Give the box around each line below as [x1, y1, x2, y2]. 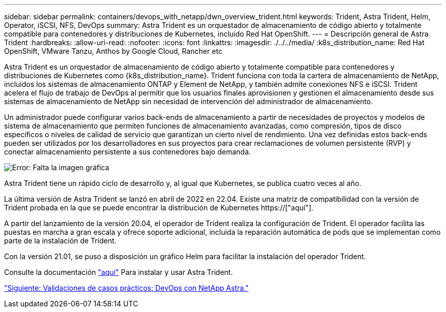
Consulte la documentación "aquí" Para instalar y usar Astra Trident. [4, 268, 233, 276]
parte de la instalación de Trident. [4, 236, 117, 245]
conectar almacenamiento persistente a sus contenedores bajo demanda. [4, 147, 251, 156]
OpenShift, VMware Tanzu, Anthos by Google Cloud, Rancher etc [4, 47, 222, 55]
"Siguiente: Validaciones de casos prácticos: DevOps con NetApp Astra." [4, 284, 249, 292]
